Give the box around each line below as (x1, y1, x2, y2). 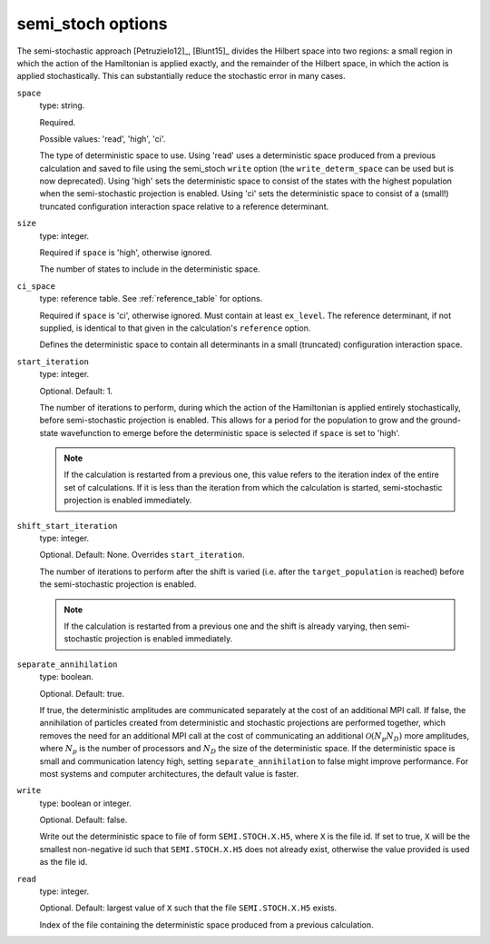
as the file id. (39, 857, 88, 868)
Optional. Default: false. (39, 814, 128, 826)
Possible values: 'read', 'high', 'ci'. (39, 133, 166, 144)
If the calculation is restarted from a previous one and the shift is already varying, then (64, 621, 387, 631)
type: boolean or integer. (39, 798, 132, 809)
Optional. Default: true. (39, 688, 124, 699)
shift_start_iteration (16, 521, 118, 531)
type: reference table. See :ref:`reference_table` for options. (39, 293, 263, 304)
